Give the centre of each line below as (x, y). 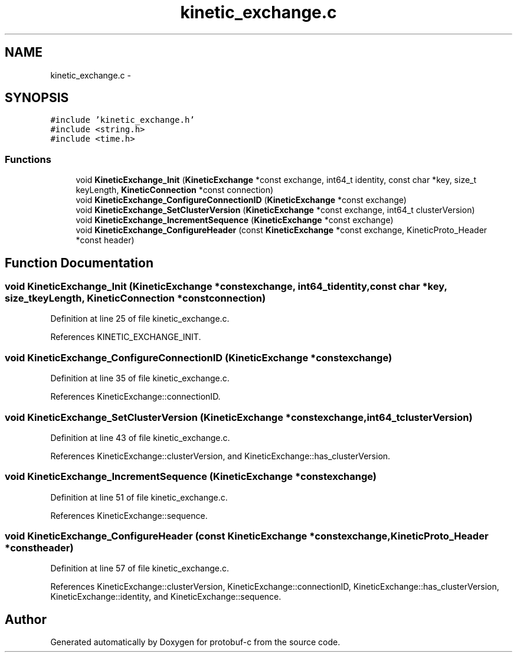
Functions (28, 159)
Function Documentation (79, 263)
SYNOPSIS (37, 98)
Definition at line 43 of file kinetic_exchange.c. (140, 437)
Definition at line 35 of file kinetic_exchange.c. (140, 378)
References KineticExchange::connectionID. (135, 397)
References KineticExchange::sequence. (129, 515)
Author (26, 619)
